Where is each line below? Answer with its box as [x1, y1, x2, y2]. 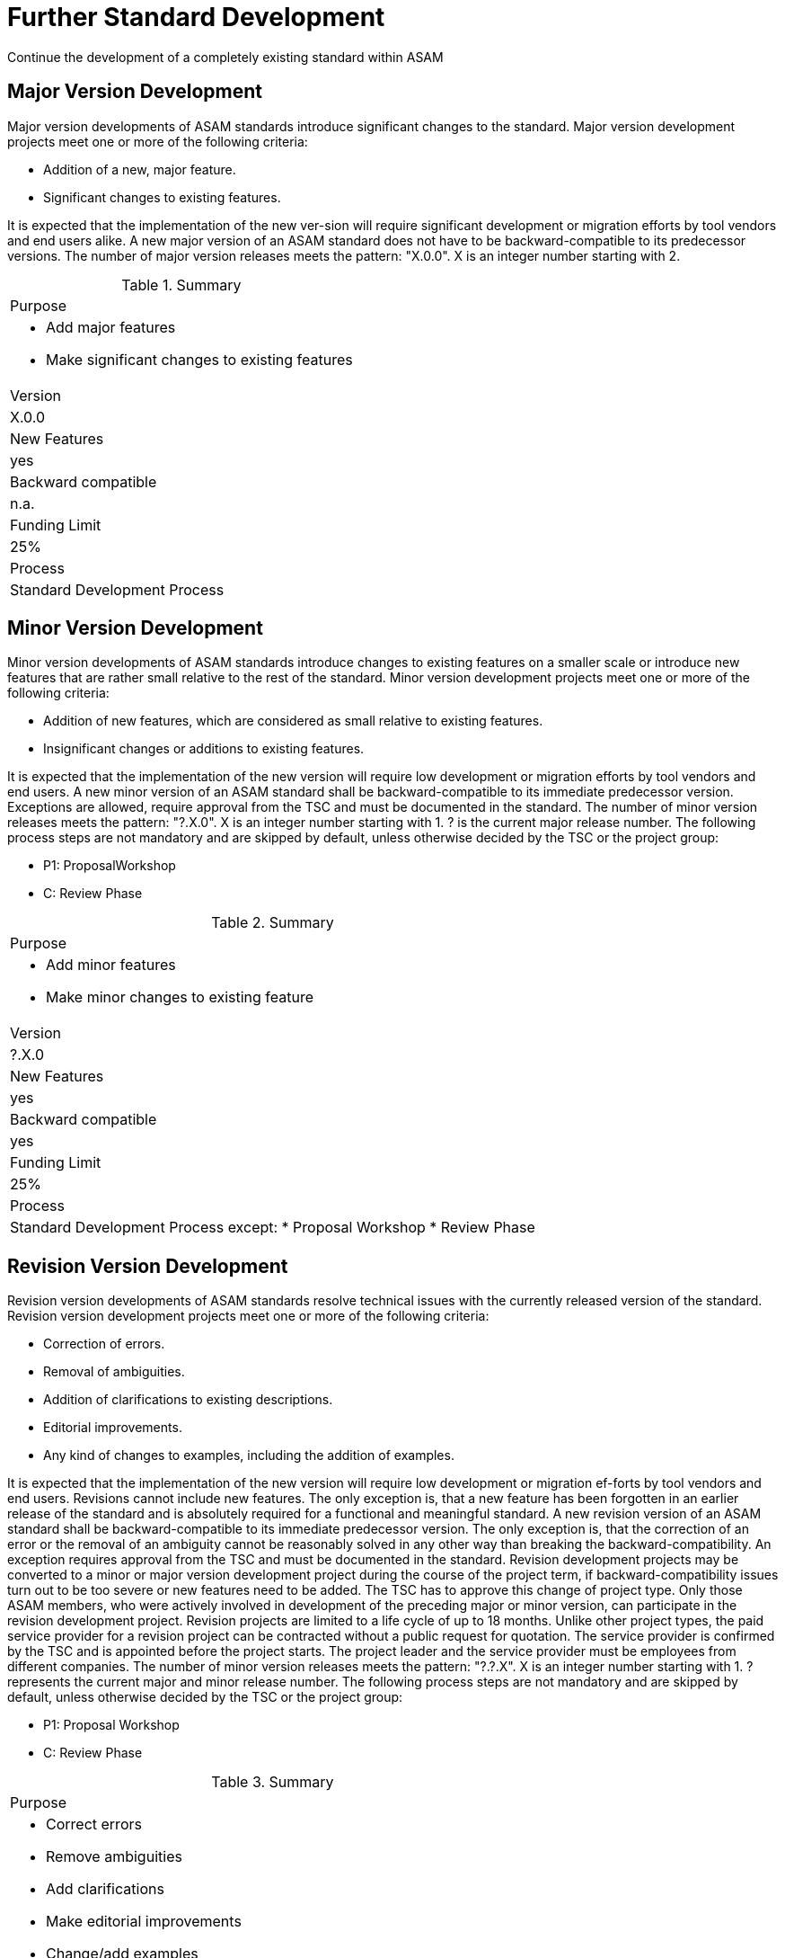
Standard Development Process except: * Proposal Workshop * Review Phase [10, 1218, 535, 1237]
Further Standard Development [7, 2, 385, 32]
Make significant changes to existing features [46, 350, 353, 369]
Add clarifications [46, 1880, 164, 1899]
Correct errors [46, 1815, 142, 1834]
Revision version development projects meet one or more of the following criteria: [7, 1308, 490, 1324]
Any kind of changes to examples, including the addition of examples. [43, 1447, 454, 1464]
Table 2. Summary [211, 913, 334, 932]
